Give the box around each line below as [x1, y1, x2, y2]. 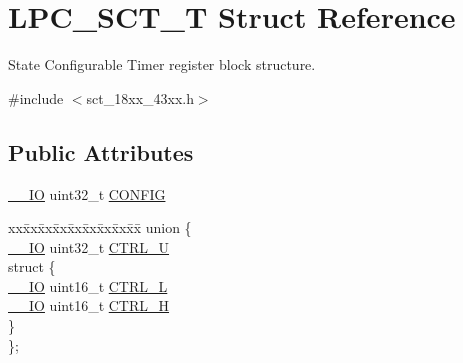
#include [8, 87, 64, 108]
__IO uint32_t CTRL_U [8, 236, 170, 257]
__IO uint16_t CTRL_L [8, 275, 168, 296]
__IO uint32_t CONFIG [8, 183, 166, 204]
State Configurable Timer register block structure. [8, 54, 316, 75]
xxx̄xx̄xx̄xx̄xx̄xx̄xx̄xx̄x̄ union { [8, 217, 192, 238]
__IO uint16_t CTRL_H [8, 295, 170, 316]
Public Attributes [8, 136, 194, 167]
